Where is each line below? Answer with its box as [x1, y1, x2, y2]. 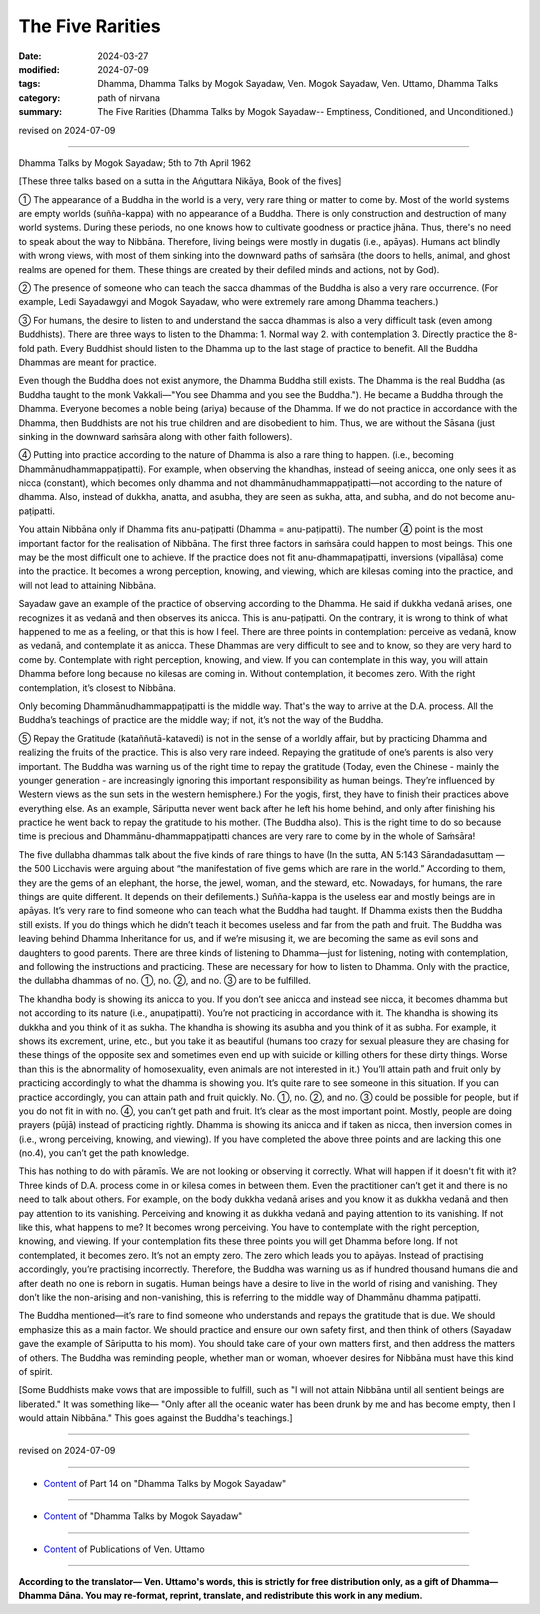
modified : [18, 63, 60, 75]
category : [18, 91, 61, 104]
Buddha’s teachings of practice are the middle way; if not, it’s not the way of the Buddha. [18, 714, 384, 726]
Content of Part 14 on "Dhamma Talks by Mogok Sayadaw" [43, 1477, 287, 1489]
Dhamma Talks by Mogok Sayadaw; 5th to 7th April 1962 [18, 156, 252, 169]
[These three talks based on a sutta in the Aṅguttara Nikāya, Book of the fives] [18, 175, 342, 187]
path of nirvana [97, 91, 160, 104]
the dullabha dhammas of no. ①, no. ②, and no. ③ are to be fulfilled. [18, 975, 312, 987]
